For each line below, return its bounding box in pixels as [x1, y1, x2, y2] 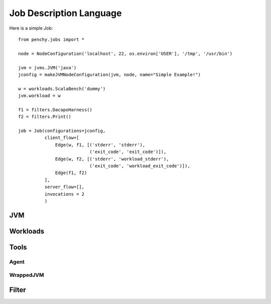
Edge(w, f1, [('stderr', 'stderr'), [55, 142, 146, 147]
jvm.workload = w [18, 93, 61, 99]
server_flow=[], [44, 184, 85, 190]
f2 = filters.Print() [18, 114, 71, 120]
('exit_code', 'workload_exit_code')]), [89, 163, 190, 169]
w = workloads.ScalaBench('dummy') [18, 86, 106, 91]
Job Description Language [9, 8, 122, 19]
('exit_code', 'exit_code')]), [89, 149, 167, 155]
